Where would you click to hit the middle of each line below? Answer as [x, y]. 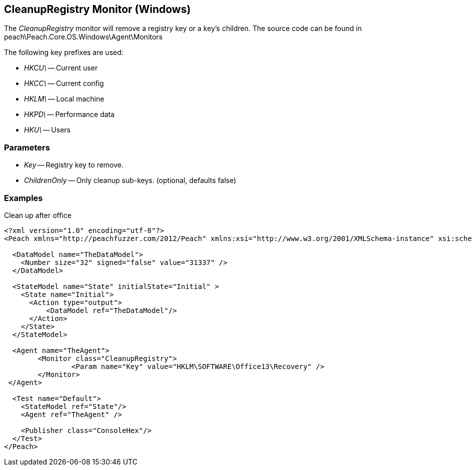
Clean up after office [38, 215]
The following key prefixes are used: [64, 52]
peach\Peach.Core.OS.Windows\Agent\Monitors [83, 37]
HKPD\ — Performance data [69, 114]
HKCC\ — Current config [64, 83]
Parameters [27, 147]
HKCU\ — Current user [61, 68]
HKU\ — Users [47, 130]
